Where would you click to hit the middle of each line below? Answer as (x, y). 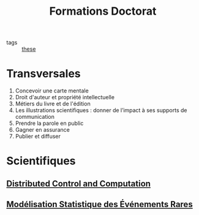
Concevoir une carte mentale (52, 91)
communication (35, 117)
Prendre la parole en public (49, 123)
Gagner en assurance (43, 130)
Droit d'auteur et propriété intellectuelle (65, 97)
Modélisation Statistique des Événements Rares (99, 204)
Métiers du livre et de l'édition (53, 104)
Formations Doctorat (103, 11)
